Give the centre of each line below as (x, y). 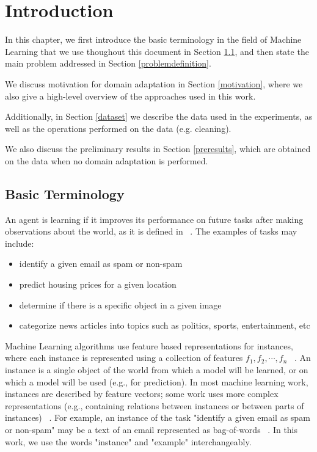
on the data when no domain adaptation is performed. (107, 160)
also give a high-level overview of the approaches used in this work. (130, 96)
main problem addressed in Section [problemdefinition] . (108, 63)
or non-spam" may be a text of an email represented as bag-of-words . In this (151, 429)
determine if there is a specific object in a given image (120, 304)
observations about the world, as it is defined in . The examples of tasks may (151, 231)
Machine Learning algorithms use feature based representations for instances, (149, 345)
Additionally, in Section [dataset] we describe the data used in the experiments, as (159, 116)
